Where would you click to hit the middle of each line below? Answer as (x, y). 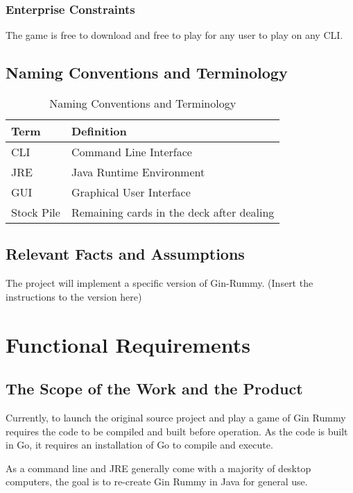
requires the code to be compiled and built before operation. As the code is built (177, 431)
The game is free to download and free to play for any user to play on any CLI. (174, 35)
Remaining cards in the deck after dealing (173, 212)
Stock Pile (36, 212)
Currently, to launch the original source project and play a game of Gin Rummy (176, 417)
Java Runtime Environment (138, 172)
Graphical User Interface (131, 192)
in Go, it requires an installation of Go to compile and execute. (139, 445)
